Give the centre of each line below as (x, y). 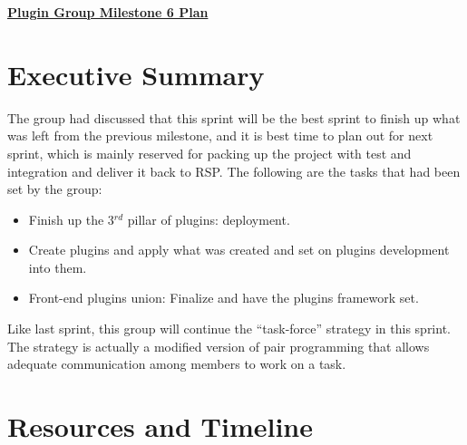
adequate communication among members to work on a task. (177, 364)
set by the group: (55, 189)
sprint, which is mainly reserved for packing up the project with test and (209, 153)
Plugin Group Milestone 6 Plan (108, 12)
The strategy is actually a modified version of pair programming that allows (219, 346)
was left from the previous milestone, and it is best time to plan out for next (220, 135)
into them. (58, 267)
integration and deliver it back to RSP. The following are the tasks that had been (234, 171)
